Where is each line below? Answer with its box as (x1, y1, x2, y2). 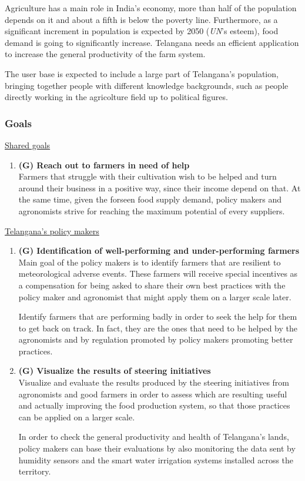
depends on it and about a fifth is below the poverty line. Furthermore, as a (5, 13, 278, 25)
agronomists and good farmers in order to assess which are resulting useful (18, 387, 287, 400)
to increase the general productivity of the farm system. (5, 48, 206, 60)
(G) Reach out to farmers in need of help (18, 158, 190, 171)
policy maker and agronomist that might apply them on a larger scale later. (18, 290, 291, 303)
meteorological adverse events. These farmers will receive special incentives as (18, 267, 298, 280)
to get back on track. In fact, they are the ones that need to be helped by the (18, 321, 297, 334)
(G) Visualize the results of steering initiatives (18, 364, 211, 377)
